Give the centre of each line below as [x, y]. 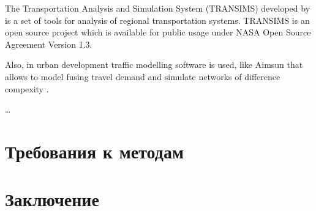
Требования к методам [94, 151]
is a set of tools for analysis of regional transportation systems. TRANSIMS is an [157, 20]
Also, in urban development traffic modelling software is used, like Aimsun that [154, 65]
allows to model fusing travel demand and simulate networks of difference [143, 76]
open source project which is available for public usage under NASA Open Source [158, 32]
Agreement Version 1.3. [49, 44]
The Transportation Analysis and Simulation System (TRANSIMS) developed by [158, 8]
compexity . [27, 88]
